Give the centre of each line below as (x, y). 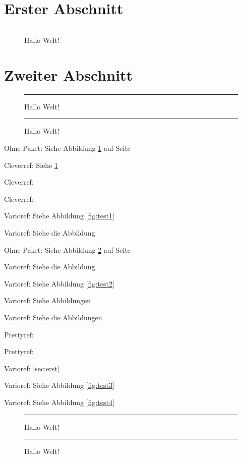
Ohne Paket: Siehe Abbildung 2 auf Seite (68, 249)
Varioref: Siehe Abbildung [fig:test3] (59, 385)
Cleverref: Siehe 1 (31, 165)
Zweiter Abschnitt (69, 74)
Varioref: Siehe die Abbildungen (53, 317)
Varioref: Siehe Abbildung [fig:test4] (59, 402)
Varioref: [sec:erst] (32, 368)
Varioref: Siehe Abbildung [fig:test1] (59, 216)
